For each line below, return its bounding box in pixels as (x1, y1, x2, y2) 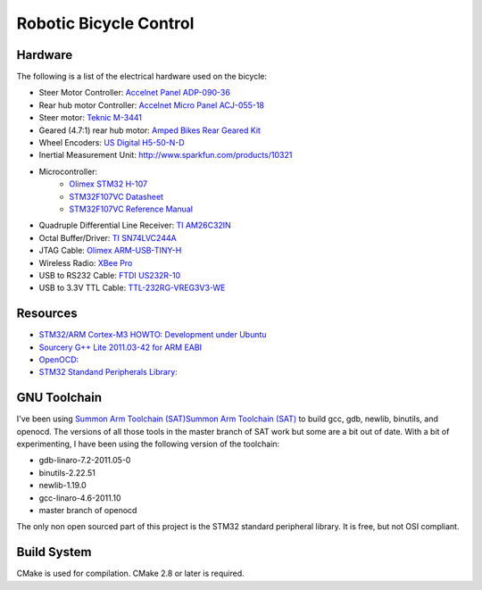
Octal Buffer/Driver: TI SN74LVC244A (38, 232, 178, 243)
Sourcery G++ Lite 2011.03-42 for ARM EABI (38, 342, 203, 353)
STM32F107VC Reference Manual (69, 204, 194, 214)
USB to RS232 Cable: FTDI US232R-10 (38, 270, 181, 280)
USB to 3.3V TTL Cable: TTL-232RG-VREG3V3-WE (38, 282, 226, 294)
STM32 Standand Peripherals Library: (38, 367, 178, 378)
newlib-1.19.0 (38, 480, 87, 491)
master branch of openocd (38, 505, 137, 516)
